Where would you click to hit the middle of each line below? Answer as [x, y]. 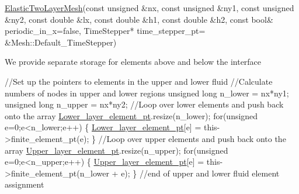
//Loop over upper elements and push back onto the [192, 138]
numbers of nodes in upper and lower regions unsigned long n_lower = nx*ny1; [147, 93]
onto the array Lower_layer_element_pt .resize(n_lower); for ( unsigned [131, 115]
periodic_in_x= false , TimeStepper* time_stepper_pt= [105, 31]
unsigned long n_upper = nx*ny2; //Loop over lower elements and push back [144, 104]
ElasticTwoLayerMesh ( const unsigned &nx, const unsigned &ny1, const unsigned [149, 8]
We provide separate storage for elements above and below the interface [133, 62]
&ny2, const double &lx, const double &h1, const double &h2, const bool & [139, 19]
